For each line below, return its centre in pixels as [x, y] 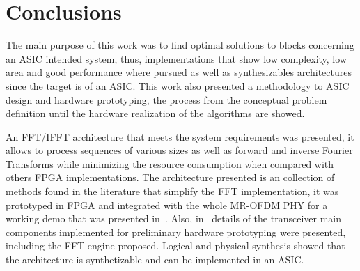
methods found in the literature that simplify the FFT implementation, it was [172, 191]
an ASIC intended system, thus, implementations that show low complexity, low [176, 58]
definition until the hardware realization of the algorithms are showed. [155, 113]
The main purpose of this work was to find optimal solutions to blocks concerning [180, 45]
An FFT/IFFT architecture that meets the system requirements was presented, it [180, 136]
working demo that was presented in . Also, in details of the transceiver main [173, 218]
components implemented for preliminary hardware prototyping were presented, [176, 232]
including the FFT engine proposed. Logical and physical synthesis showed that [175, 246]
